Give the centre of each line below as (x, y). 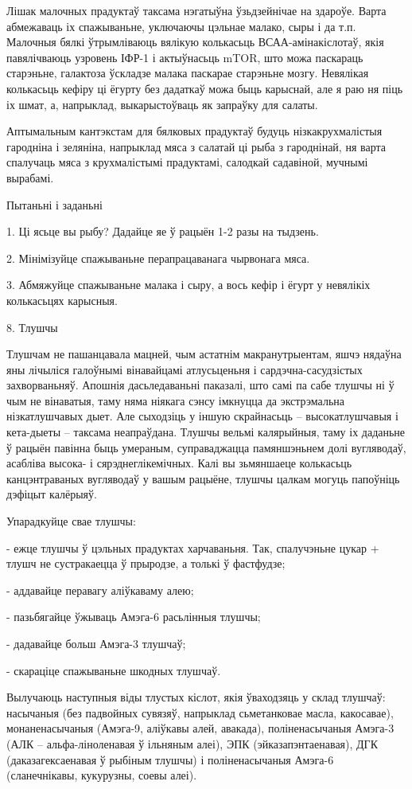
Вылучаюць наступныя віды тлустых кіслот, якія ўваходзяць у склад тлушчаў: (196, 697)
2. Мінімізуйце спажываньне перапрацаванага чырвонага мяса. (158, 258)
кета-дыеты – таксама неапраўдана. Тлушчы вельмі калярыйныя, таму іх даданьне (206, 432)
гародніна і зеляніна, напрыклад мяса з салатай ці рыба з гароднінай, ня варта (196, 146)
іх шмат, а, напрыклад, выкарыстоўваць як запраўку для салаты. (162, 104)
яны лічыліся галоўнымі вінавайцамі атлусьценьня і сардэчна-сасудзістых (185, 369)
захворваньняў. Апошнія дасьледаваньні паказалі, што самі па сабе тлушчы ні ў (200, 385)
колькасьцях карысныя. (62, 300)
